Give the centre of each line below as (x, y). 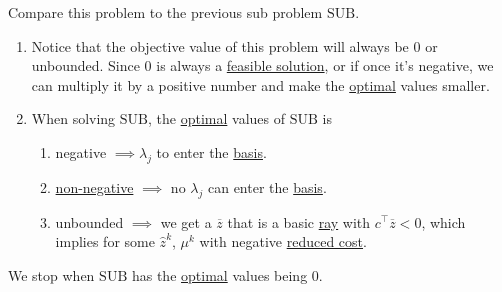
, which (443, 221)
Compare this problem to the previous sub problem (165, 12)
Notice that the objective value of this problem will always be (220, 45)
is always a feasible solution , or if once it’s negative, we (325, 65)
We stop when (51, 274)
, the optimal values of (216, 118)
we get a (186, 221)
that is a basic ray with (299, 221)
